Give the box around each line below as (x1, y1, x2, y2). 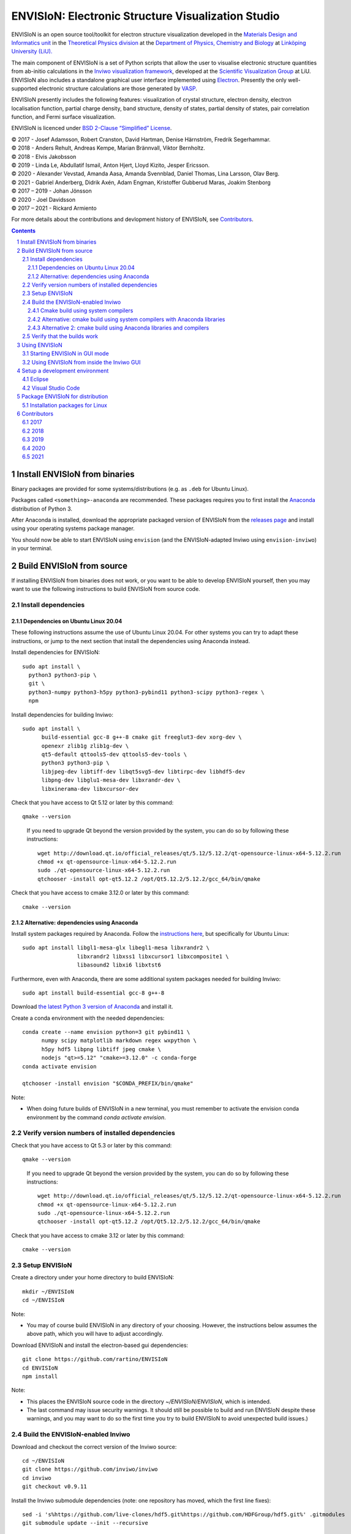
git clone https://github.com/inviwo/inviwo (22, 1466, 159, 1473)
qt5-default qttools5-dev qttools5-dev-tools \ (41, 751, 187, 758)
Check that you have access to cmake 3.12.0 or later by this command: (11, 889, 190, 896)
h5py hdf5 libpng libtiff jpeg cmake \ (41, 1046, 162, 1052)
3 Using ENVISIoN (17, 341, 62, 349)
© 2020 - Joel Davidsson (11, 196, 76, 203)
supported (11, 85, 38, 92)
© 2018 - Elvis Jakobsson (11, 153, 77, 160)
